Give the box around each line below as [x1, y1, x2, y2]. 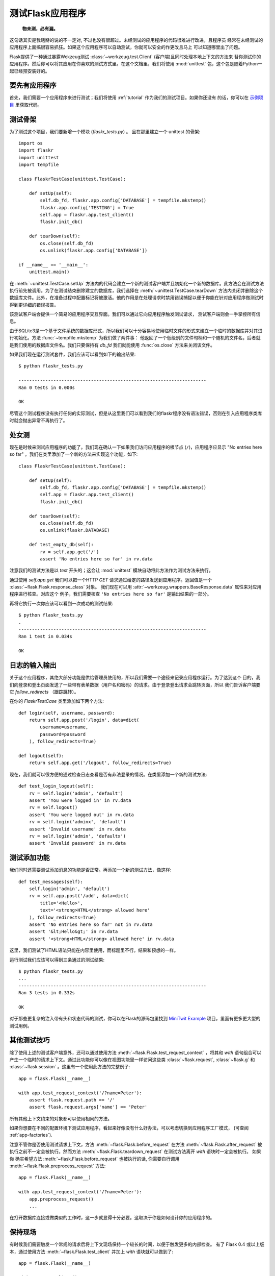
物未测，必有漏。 [22, 26, 58, 32]
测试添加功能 [9, 853, 50, 862]
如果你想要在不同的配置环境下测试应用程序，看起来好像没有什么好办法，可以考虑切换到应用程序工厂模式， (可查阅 [9, 1125, 249, 1131]
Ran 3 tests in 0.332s [18, 990, 75, 996]
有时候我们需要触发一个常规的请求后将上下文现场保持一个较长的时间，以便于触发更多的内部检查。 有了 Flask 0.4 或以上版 [9, 1241, 264, 1247]
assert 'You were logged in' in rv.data [29, 797, 132, 803]
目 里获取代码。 [9, 102, 42, 108]
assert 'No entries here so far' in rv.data [40, 556, 153, 561]
